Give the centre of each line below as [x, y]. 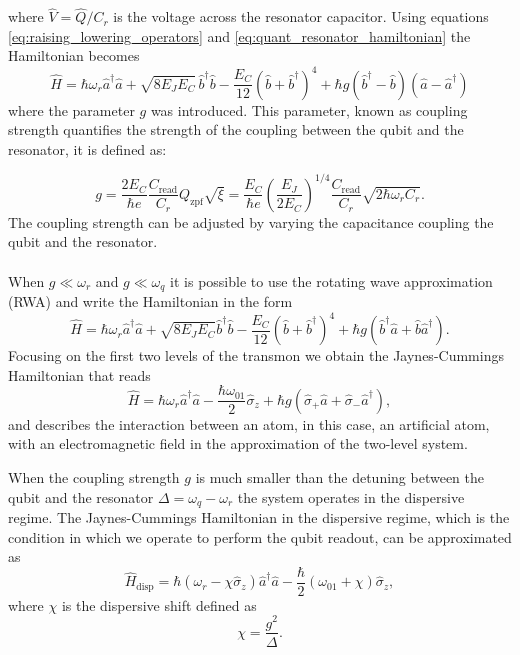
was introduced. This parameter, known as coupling [309, 109]
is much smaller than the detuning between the [340, 476]
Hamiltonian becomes [74, 55]
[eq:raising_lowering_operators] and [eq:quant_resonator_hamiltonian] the [239, 35]
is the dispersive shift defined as [159, 604]
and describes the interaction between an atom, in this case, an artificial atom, [249, 423]
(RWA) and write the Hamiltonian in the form [150, 301]
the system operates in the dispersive [351, 496]
